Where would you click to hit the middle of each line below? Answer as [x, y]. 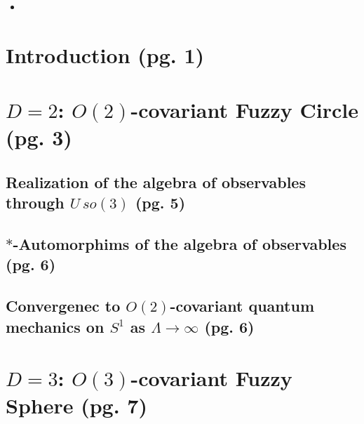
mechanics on [55, 326]
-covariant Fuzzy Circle [245, 110]
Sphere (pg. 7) [76, 405]
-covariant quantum [242, 306]
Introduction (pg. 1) [105, 54]
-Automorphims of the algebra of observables [180, 244]
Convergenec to [63, 306]
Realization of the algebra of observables [156, 181]
